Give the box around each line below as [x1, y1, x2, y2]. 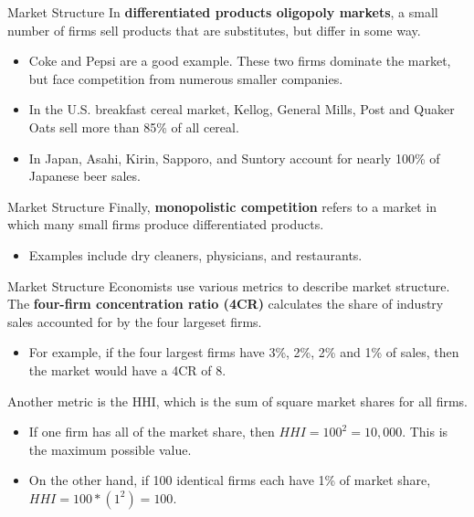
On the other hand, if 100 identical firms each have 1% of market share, [28, 470, 431, 490]
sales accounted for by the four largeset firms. [7, 311, 262, 331]
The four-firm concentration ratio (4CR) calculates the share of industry [7, 294, 444, 313]
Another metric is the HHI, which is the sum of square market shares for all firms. [7, 391, 468, 410]
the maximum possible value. [28, 439, 192, 459]
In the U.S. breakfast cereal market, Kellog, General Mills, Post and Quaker [28, 100, 455, 119]
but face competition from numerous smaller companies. [28, 69, 343, 88]
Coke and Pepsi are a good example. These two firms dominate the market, [28, 51, 451, 70]
